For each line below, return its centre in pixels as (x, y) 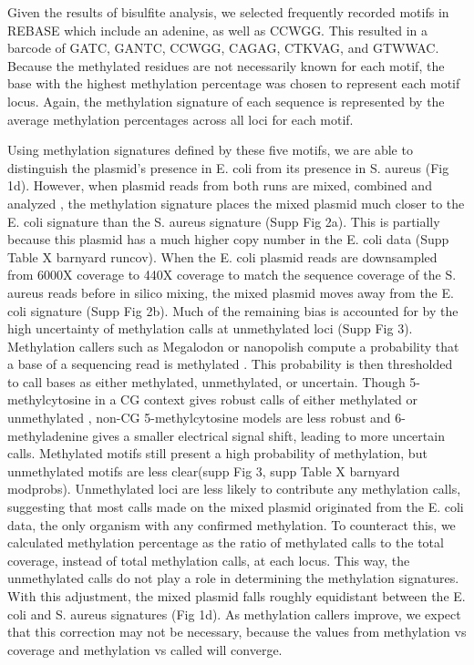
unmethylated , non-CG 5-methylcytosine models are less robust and (199, 418)
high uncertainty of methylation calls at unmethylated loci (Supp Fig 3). (210, 328)
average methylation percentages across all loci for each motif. (180, 119)
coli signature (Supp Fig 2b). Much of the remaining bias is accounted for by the (233, 310)
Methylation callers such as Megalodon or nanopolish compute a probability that (233, 346)
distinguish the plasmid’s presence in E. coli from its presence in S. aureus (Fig (228, 167)
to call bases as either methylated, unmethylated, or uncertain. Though (206, 381)
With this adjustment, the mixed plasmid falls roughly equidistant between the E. (237, 596)
